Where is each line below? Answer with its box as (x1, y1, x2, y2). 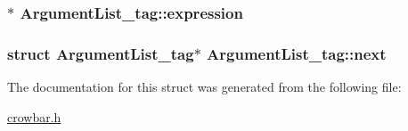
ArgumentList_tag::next (207, 42, 387, 64)
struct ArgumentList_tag (7, 42, 194, 64)
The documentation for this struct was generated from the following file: (7, 78, 402, 96)
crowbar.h (7, 107, 61, 126)
